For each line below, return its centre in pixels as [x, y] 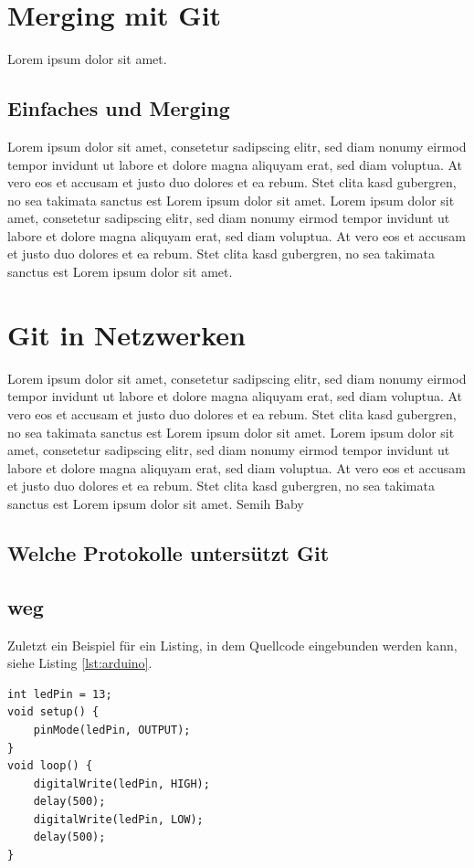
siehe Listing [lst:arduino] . [80, 663]
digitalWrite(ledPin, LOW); [118, 819]
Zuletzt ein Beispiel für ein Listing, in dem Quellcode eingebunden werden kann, [232, 645]
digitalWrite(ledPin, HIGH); [121, 783]
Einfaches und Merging [119, 108]
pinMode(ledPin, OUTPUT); [112, 730]
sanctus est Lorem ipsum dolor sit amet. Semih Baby [156, 503]
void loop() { [50, 766]
